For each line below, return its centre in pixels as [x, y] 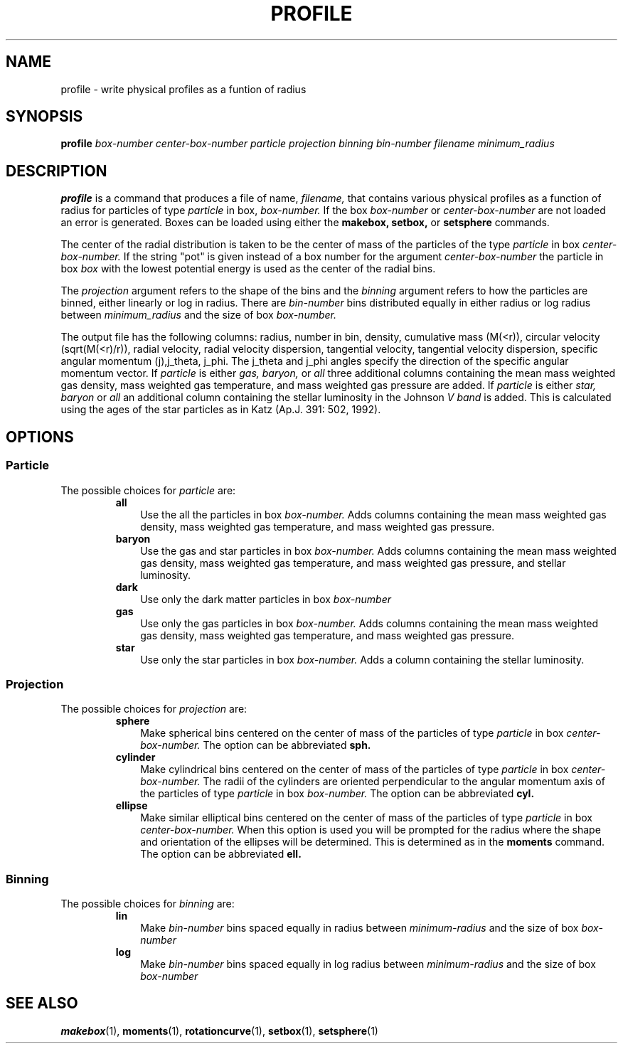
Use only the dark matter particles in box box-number [266, 599]
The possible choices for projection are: [154, 709]
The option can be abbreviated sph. [287, 745]
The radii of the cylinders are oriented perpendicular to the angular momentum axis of [404, 782]
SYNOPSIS [44, 117]
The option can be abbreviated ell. [221, 854]
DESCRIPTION [57, 171]
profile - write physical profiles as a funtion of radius [183, 89]
